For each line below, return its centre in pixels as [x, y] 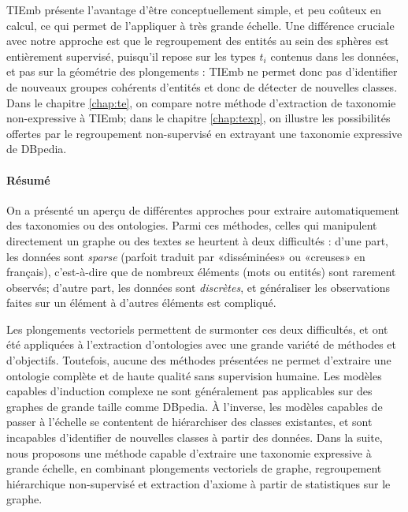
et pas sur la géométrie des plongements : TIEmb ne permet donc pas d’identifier [202, 71]
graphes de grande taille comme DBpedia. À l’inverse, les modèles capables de [195, 406]
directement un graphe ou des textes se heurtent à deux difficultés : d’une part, [198, 240]
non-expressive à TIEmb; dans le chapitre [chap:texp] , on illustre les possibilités [198, 118]
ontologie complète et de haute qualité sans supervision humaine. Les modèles [194, 375]
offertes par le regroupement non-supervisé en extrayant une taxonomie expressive [204, 133]
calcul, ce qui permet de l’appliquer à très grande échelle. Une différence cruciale [200, 25]
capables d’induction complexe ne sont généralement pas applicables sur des [189, 391]
